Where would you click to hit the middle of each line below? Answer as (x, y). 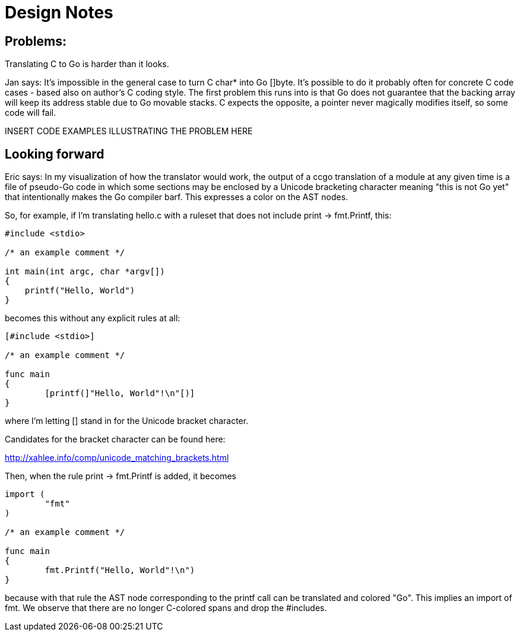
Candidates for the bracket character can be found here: (115, 439)
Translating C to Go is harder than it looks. (87, 64)
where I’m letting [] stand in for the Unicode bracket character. (127, 421)
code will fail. (31, 113)
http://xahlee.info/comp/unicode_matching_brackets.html (117, 458)
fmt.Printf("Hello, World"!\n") (120, 570)
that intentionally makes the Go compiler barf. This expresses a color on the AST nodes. (177, 197)
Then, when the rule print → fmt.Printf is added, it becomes (121, 476)
